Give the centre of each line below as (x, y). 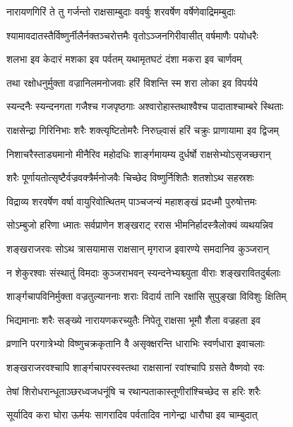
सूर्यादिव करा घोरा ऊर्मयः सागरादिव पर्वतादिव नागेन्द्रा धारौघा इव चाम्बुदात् (132, 415)
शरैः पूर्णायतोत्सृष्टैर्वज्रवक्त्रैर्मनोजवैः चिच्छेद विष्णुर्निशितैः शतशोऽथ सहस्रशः (130, 178)
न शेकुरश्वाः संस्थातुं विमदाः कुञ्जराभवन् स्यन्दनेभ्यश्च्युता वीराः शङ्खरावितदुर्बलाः (144, 272)
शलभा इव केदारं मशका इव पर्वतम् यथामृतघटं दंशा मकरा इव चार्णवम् (124, 59)
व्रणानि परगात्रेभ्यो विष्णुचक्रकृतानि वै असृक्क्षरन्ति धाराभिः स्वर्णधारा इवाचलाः (136, 343)
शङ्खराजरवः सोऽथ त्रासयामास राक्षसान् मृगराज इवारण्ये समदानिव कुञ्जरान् (138, 248)
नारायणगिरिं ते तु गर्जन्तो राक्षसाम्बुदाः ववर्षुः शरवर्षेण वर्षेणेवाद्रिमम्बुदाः (121, 11)
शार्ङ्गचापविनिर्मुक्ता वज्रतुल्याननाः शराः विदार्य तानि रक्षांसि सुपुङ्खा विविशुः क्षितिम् (146, 296)
